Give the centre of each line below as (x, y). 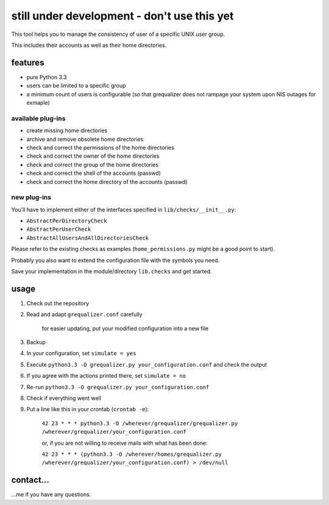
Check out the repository (58, 303)
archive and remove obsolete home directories (85, 139)
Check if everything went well (64, 398)
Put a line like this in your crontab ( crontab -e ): (88, 409)
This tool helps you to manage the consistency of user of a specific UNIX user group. (118, 34)
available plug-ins (38, 118)
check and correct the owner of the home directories (93, 156)
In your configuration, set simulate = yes (81, 353)
